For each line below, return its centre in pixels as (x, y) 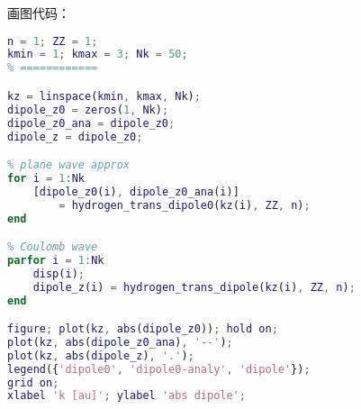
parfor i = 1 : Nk (56, 260)
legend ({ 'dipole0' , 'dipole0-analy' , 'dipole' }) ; (159, 369)
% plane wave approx (69, 165)
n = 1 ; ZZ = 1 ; (53, 41)
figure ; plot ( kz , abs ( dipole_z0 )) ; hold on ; (143, 329)
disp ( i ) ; (59, 273)
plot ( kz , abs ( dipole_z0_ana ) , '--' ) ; (120, 342)
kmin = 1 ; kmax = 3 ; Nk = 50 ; (98, 55)
